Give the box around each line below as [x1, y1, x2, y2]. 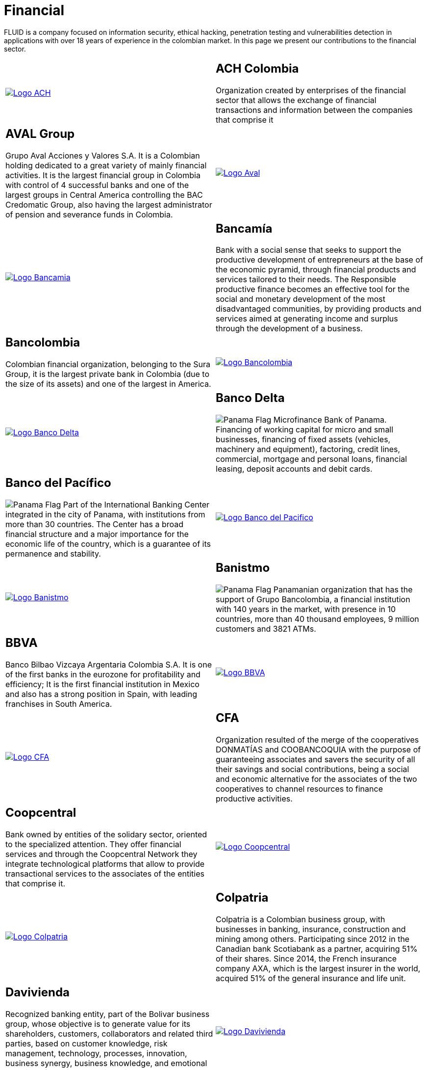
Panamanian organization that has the [273, 585, 413, 595]
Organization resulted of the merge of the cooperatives [216, 734, 419, 745]
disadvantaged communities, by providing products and [216, 304, 422, 314]
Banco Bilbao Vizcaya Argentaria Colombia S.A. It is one [5, 660, 212, 669]
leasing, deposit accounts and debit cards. [216, 464, 373, 474]
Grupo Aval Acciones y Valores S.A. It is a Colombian [5, 150, 200, 160]
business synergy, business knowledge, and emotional [5, 1058, 207, 1068]
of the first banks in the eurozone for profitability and [5, 669, 201, 679]
